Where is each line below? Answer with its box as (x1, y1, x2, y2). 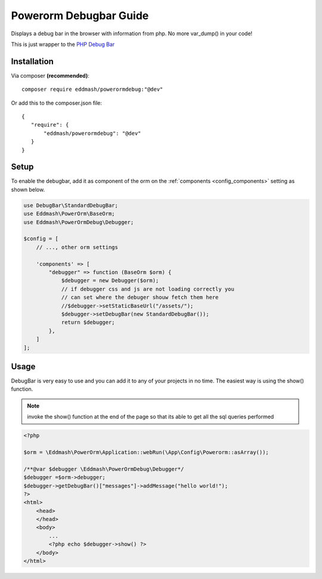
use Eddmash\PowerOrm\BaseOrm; (23, 210, 116, 217)
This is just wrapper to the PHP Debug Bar (11, 41, 115, 48)
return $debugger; (61, 319, 116, 326)
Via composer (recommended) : (11, 72, 89, 79)
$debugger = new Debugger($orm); (61, 277, 159, 284)
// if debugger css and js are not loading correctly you (61, 286, 235, 292)
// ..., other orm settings (36, 244, 119, 250)
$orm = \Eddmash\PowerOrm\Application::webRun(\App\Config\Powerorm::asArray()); (23, 449, 270, 455)
